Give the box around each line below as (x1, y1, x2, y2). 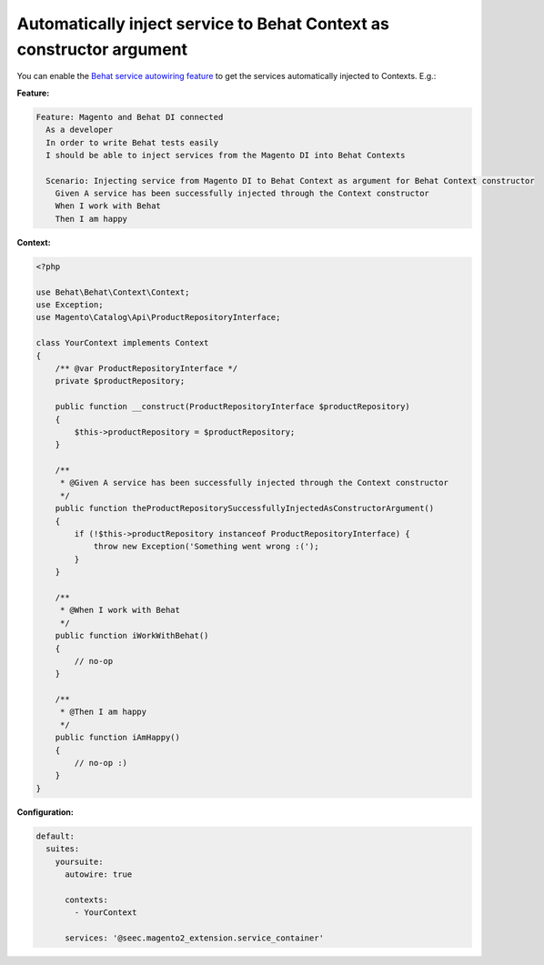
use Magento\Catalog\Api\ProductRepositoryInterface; (35, 312, 281, 323)
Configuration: (16, 806, 75, 818)
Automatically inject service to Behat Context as (16, 14, 390, 34)
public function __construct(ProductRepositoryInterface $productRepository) (55, 401, 411, 412)
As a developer (45, 125, 114, 136)
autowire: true (65, 869, 133, 880)
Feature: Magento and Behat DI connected (35, 112, 224, 122)
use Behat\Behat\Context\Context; (35, 286, 190, 297)
